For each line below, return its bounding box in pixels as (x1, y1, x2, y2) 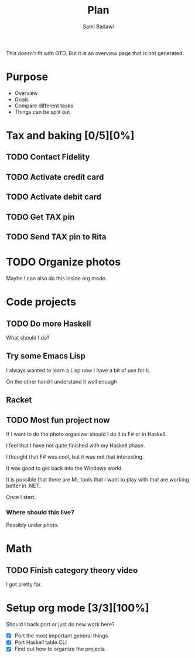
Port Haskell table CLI (14, 639, 67, 646)
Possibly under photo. (6, 521, 59, 528)
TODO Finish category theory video (6, 565, 138, 575)
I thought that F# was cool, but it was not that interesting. (6, 453, 144, 460)
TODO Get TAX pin (6, 212, 75, 222)
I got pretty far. (6, 581, 42, 588)
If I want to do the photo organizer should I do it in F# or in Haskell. (6, 430, 167, 437)
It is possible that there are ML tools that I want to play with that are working (6, 476, 189, 483)
